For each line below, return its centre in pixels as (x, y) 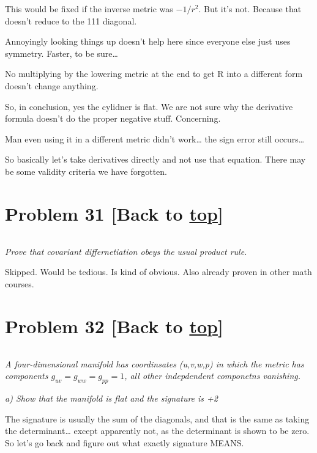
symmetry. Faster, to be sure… (62, 53)
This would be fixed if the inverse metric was (89, 9)
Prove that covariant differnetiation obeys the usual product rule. (126, 251)
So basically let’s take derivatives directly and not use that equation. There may (155, 159)
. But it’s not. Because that (250, 9)
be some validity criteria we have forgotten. (86, 171)
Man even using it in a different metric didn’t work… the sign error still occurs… (155, 138)
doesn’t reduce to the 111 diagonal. (71, 20)
